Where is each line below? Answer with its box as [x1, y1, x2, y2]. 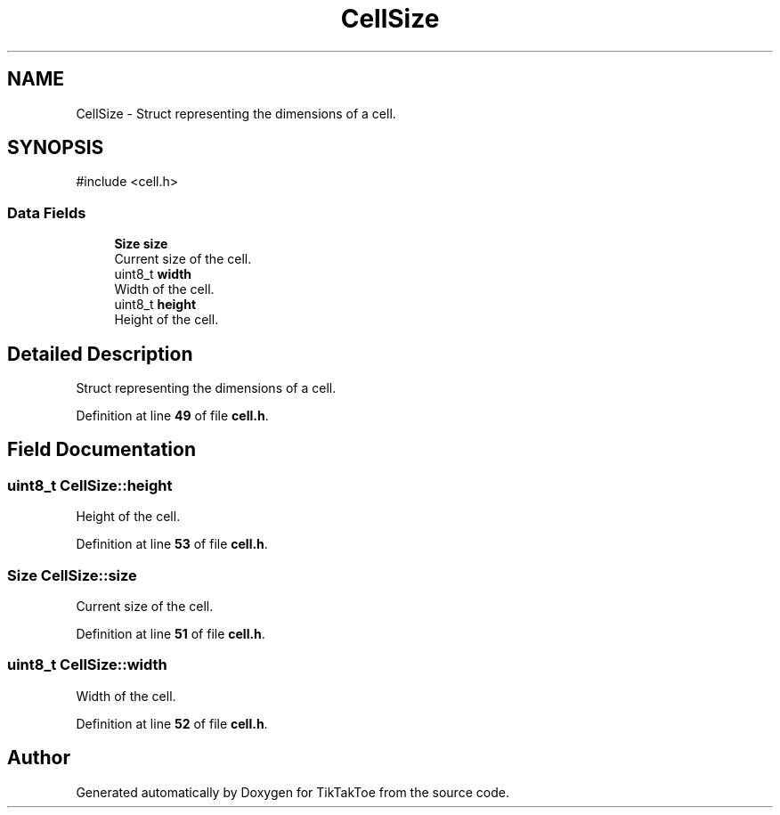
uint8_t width [114, 266, 192, 282]
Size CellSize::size [7, 566, 137, 584]
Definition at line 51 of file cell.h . [76, 626, 265, 641]
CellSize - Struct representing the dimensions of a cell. [76, 105, 396, 121]
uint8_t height [114, 297, 197, 313]
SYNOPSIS [7, 136, 104, 159]
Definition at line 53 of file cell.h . [76, 536, 268, 552]
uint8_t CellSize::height [7, 476, 173, 494]
